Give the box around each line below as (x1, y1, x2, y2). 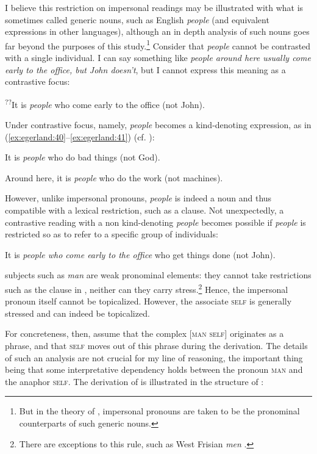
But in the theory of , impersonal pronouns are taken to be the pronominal (19, 405, 300, 417)
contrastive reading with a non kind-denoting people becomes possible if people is (5, 215, 306, 228)
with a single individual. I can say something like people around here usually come (5, 51, 311, 64)
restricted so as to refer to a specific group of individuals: (5, 228, 218, 240)
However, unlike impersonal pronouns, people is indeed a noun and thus (5, 192, 272, 204)
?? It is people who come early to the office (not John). (5, 96, 205, 110)
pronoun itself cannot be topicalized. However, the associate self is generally (5, 295, 292, 308)
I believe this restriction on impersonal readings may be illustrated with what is (5, 1, 304, 13)
